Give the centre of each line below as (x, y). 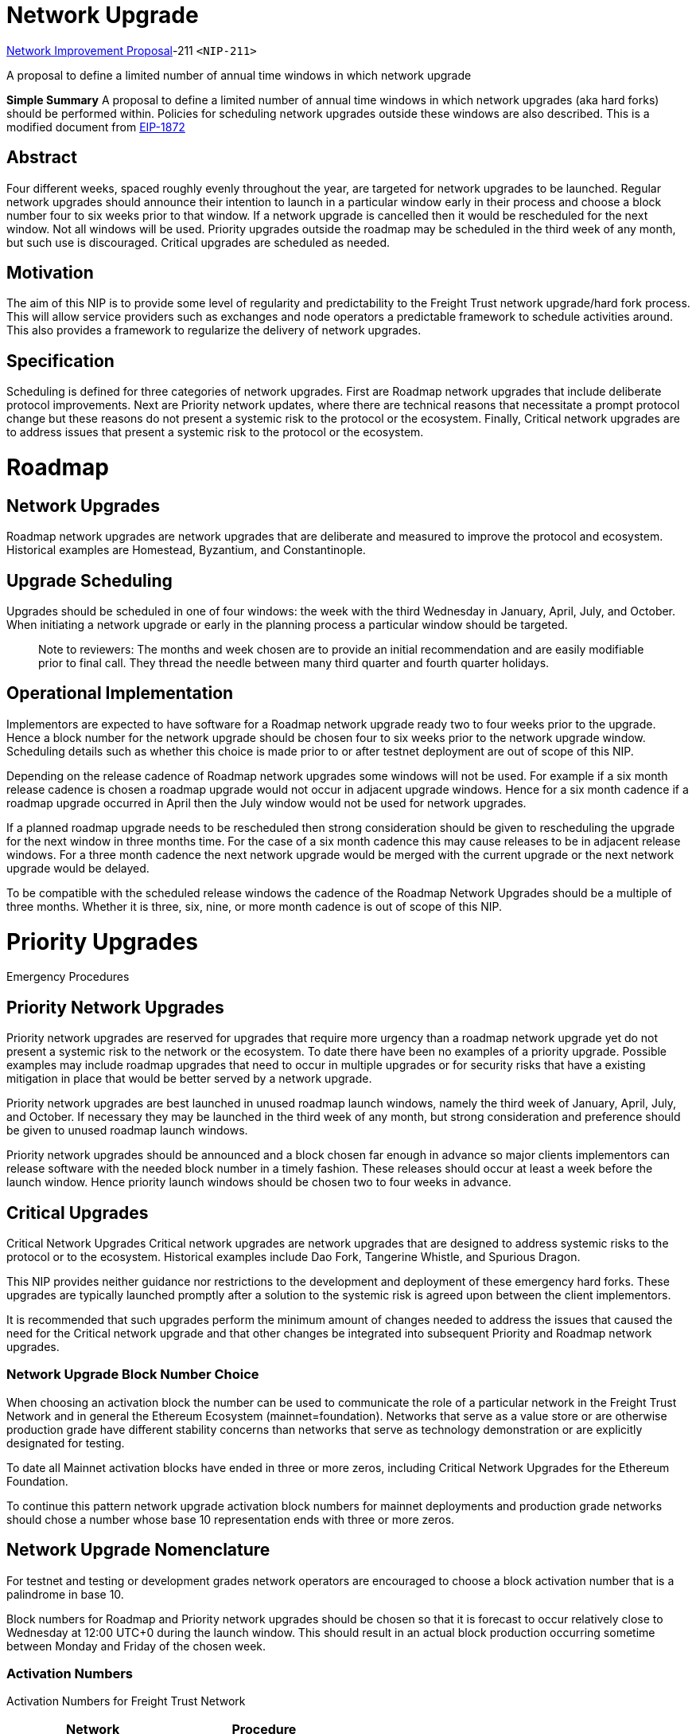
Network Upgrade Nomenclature (138, 1550)
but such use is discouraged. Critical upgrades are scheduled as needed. (198, 242)
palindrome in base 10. (65, 1594)
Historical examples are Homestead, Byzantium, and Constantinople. (186, 550)
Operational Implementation (120, 693)
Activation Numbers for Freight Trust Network (126, 1701)
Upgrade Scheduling (89, 580)
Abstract (42, 158)
